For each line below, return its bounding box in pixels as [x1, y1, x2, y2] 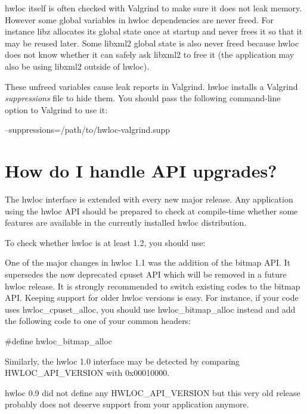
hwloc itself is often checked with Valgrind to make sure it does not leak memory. [5, 2, 302, 14]
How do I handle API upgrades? [5, 158, 277, 183]
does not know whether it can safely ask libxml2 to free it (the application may [5, 48, 294, 61]
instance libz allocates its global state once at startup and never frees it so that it [5, 25, 303, 38]
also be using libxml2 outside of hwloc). [5, 60, 150, 72]
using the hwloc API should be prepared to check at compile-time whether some [5, 204, 298, 217]
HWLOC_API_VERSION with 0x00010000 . [5, 366, 170, 379]
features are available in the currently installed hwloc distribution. [5, 216, 247, 229]
